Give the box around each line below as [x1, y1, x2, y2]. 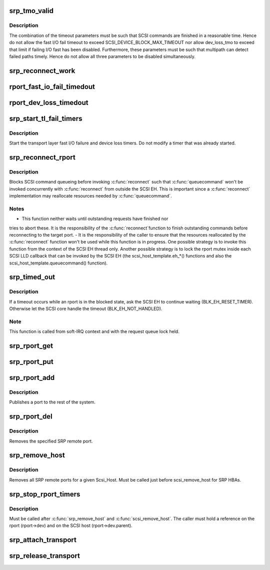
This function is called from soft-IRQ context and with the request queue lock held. [9, 328, 179, 334]
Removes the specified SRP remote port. [9, 438, 93, 444]
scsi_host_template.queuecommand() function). [9, 260, 108, 266]
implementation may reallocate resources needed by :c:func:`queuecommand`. [9, 193, 172, 199]
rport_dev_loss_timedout [9, 98, 88, 107]
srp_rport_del [9, 412, 52, 421]
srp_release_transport [9, 551, 80, 560]
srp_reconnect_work [9, 66, 75, 75]
